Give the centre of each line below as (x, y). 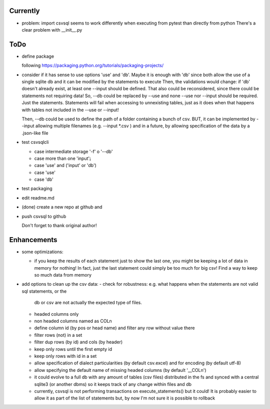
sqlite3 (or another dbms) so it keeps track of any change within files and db (113, 384)
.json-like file (35, 133)
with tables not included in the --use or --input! (70, 110)
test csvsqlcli (35, 142)
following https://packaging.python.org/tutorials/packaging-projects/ (93, 66)
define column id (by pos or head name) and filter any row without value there (114, 328)
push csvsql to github (44, 216)
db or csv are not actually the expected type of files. (88, 303)
